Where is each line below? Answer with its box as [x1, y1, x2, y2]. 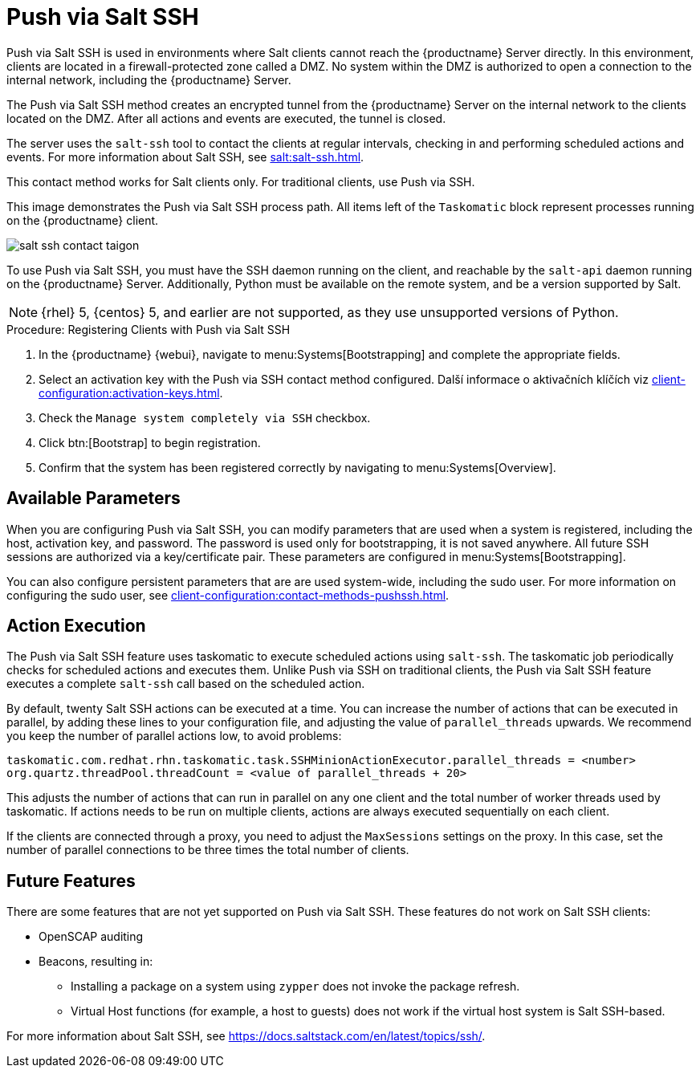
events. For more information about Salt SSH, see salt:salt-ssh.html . [6, 149, 364, 164]
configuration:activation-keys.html [39, 385, 220, 400]
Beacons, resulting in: [39, 954, 153, 969]
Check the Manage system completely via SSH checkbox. [39, 410, 371, 425]
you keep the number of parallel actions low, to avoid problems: [6, 729, 342, 743]
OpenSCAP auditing [39, 930, 144, 944]
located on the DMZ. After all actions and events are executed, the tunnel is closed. [6, 111, 446, 125]
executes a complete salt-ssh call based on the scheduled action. [6, 677, 365, 691]
